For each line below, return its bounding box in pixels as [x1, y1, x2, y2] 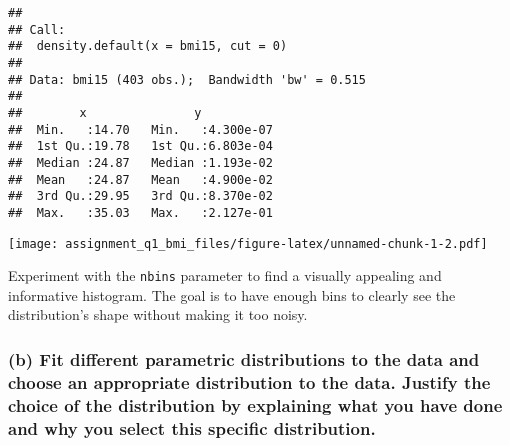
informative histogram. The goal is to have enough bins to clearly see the [8, 284, 456, 305]
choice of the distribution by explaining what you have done [8, 392, 503, 417]
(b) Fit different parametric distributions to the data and [8, 346, 480, 371]
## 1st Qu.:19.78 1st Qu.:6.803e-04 [8, 139, 273, 154]
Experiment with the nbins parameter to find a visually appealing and [8, 265, 442, 286]
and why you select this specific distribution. [8, 415, 376, 440]
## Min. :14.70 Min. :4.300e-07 [8, 122, 273, 137]
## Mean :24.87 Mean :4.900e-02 [8, 172, 273, 187]
